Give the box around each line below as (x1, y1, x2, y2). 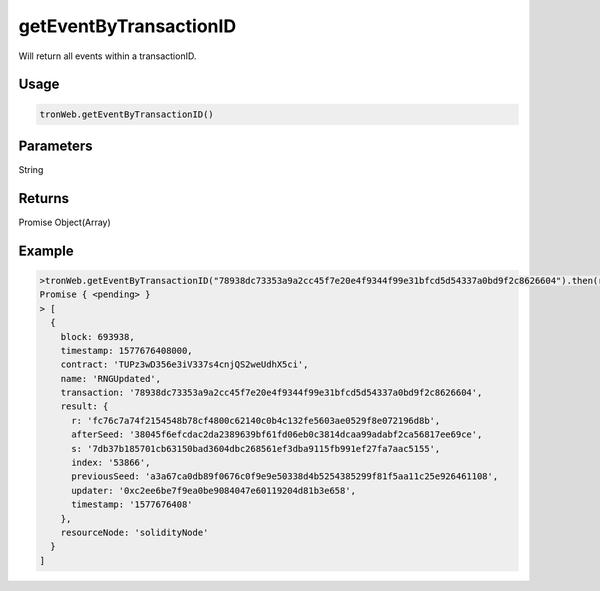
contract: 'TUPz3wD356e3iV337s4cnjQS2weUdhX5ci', (60, 359, 309, 370)
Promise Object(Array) (18, 216, 112, 228)
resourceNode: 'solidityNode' (60, 526, 209, 538)
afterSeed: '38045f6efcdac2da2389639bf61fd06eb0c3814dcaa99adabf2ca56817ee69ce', (71, 429, 483, 440)
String (18, 164, 44, 176)
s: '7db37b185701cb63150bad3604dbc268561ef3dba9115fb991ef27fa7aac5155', (71, 443, 441, 454)
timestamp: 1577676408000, (60, 345, 194, 356)
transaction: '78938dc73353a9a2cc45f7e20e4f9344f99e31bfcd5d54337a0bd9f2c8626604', (60, 387, 483, 399)
